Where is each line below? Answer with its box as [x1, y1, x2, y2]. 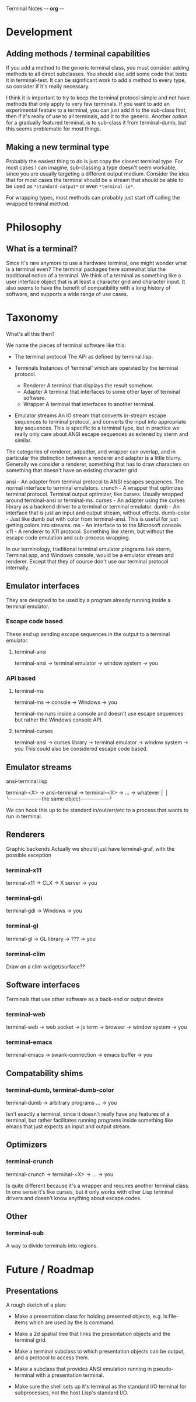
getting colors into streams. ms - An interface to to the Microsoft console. [6, 521, 183, 528]
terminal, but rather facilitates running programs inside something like [6, 1117, 173, 1124]
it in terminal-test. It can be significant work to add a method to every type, [6, 77, 187, 84]
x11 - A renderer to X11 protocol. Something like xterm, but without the [6, 528, 174, 535]
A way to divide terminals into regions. [6, 1242, 98, 1249]
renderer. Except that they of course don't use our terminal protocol [6, 558, 169, 565]
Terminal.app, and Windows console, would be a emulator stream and [6, 551, 174, 558]
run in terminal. [6, 813, 43, 820]
